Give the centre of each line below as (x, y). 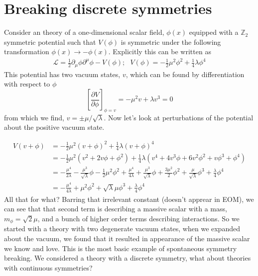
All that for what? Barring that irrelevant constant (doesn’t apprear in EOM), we (129, 199)
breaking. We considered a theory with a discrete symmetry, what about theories (128, 258)
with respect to (27, 84)
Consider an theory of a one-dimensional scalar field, (84, 32)
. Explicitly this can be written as (160, 51)
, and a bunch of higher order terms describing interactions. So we (138, 218)
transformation (27, 51)
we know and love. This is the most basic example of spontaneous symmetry (121, 248)
